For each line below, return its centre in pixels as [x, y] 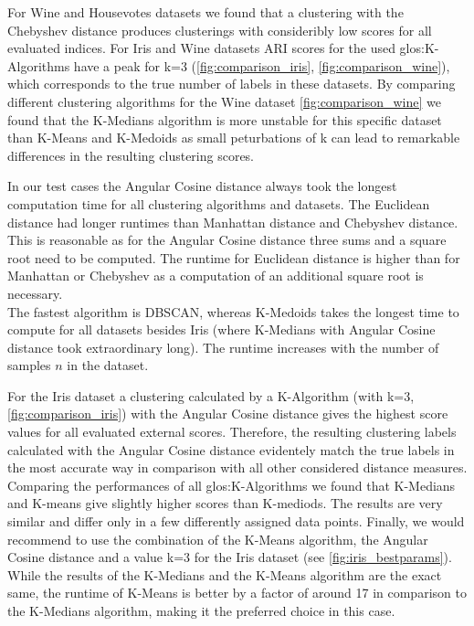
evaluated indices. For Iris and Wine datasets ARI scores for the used [201, 48]
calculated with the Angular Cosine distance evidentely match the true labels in [231, 449]
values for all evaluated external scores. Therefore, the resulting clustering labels [232, 432]
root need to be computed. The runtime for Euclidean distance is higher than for [234, 257]
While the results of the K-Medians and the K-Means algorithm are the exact [225, 574]
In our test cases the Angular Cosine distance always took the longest [202, 186]
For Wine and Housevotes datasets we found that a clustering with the [205, 12]
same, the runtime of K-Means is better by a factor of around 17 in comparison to [237, 593]
